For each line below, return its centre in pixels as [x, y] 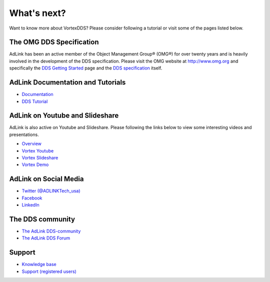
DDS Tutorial [35, 101]
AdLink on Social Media [46, 179]
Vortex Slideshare [40, 158]
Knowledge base [39, 264]
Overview [32, 144]
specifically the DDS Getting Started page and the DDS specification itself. [86, 68]
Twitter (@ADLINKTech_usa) [51, 191]
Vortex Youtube [38, 150]
